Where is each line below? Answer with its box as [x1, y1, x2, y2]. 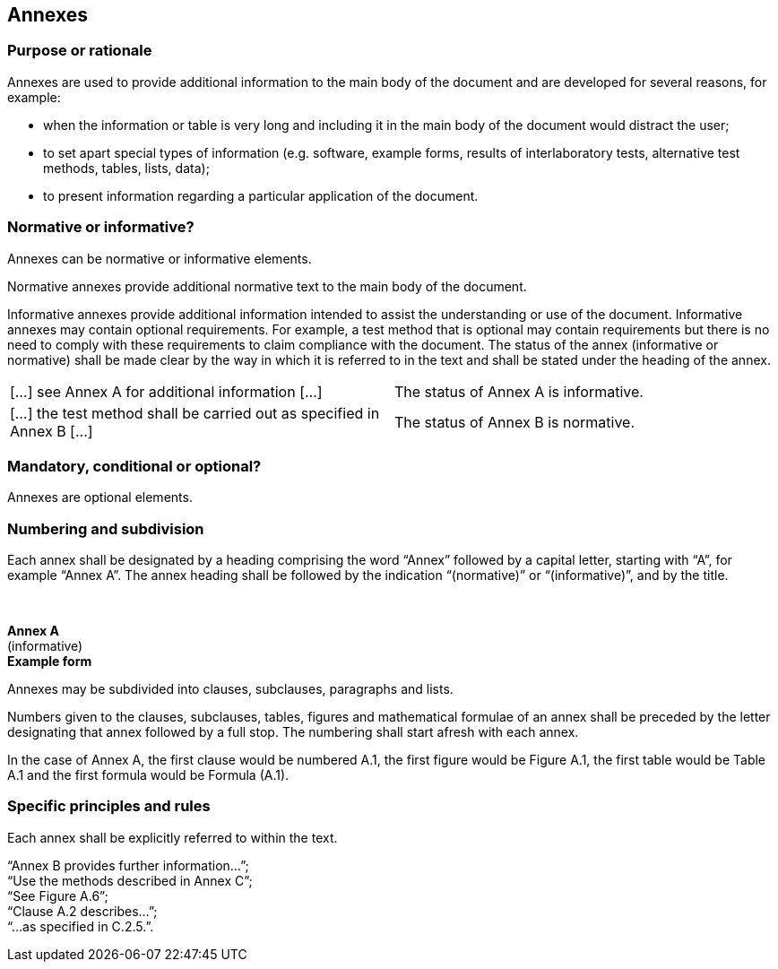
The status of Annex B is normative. [394, 412, 635, 431]
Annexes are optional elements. [7, 489, 193, 506]
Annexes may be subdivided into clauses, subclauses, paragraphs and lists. [7, 681, 454, 697]
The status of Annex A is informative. [394, 382, 644, 401]
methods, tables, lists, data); [43, 160, 210, 176]
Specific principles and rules [7, 797, 211, 816]
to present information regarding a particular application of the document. [43, 187, 479, 203]
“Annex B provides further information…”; [7, 857, 249, 873]
